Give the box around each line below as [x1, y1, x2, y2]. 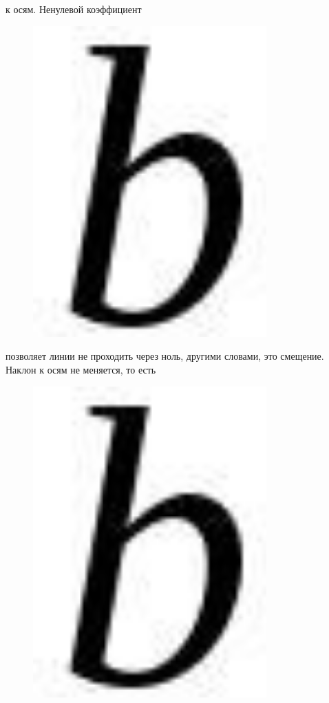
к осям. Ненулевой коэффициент [6, 2, 142, 16]
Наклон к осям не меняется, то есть [6, 363, 156, 377]
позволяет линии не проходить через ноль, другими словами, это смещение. [6, 349, 324, 363]
